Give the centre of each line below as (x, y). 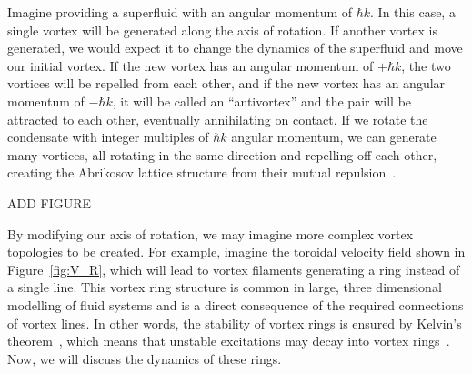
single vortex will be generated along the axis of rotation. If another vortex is (222, 30)
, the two (426, 65)
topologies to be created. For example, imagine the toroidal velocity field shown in (236, 252)
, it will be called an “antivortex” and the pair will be (262, 101)
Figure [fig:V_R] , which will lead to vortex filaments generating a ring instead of (234, 269)
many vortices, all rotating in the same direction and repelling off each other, (222, 154)
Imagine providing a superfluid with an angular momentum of (180, 12)
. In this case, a (413, 12)
